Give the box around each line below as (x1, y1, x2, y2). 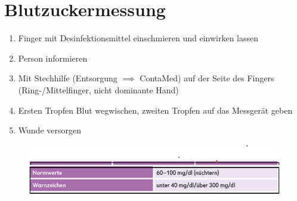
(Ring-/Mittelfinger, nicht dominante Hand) (18, 83, 179, 96)
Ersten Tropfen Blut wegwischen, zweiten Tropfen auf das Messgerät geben (18, 103, 293, 116)
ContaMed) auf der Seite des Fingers (140, 72, 274, 84)
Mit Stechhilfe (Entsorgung (18, 72, 117, 84)
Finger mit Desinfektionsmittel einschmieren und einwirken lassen (18, 32, 259, 44)
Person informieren (18, 51, 88, 64)
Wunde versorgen (18, 124, 81, 136)
